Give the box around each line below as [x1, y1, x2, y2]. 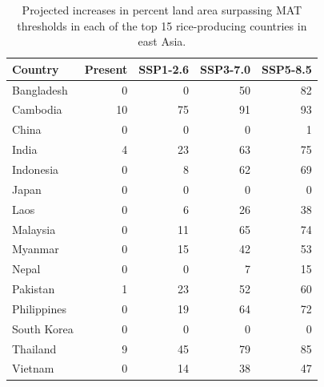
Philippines [12, 300, 66, 316]
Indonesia [12, 161, 59, 177]
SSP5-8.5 [261, 60, 312, 77]
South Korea [12, 320, 74, 337]
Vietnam [12, 360, 54, 377]
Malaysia [12, 220, 56, 237]
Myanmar [12, 240, 59, 257]
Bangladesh [12, 81, 68, 98]
